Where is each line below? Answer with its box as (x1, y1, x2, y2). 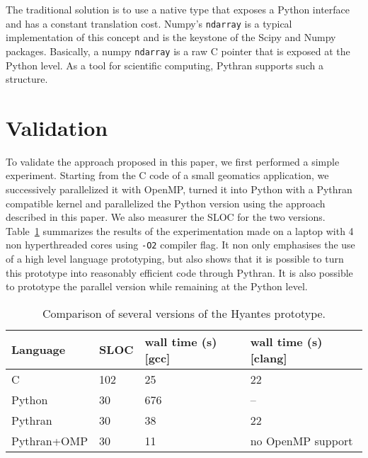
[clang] (250, 349, 287, 366)
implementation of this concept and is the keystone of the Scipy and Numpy (6, 30, 336, 45)
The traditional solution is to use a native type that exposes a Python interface (6, 2, 350, 16)
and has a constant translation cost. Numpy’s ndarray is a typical (6, 16, 292, 30)
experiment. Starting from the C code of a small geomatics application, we (6, 168, 329, 183)
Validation (6, 113, 108, 142)
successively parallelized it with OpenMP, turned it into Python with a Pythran (6, 182, 352, 196)
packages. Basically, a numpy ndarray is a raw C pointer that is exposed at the (6, 43, 350, 58)
